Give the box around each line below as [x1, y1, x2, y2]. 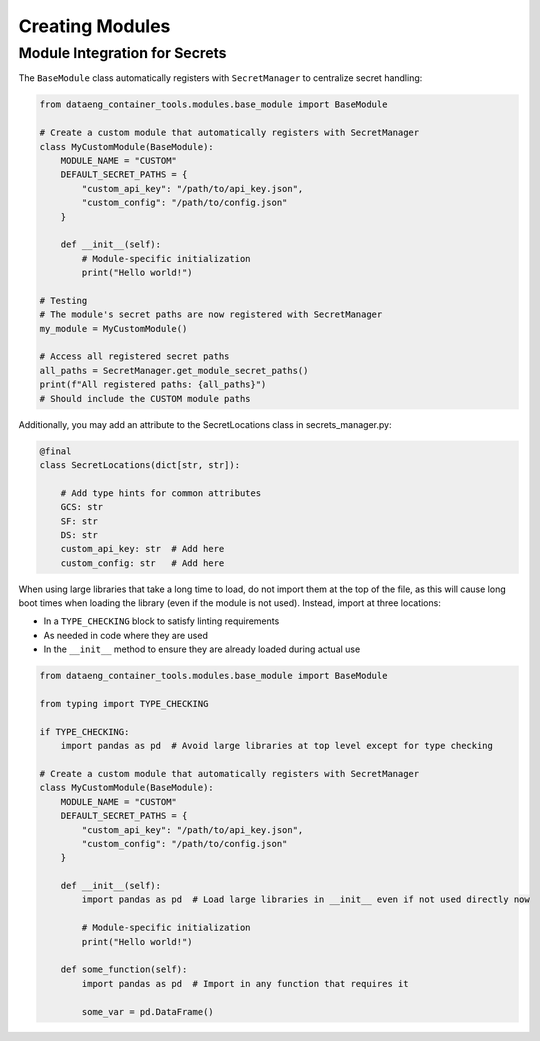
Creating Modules [18, 15, 171, 37]
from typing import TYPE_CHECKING [39, 698, 209, 709]
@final [39, 445, 72, 457]
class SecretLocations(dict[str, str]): [39, 459, 240, 470]
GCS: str [60, 501, 104, 513]
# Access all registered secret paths [39, 351, 230, 362]
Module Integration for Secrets [18, 44, 227, 62]
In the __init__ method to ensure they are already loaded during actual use [43, 643, 361, 655]
